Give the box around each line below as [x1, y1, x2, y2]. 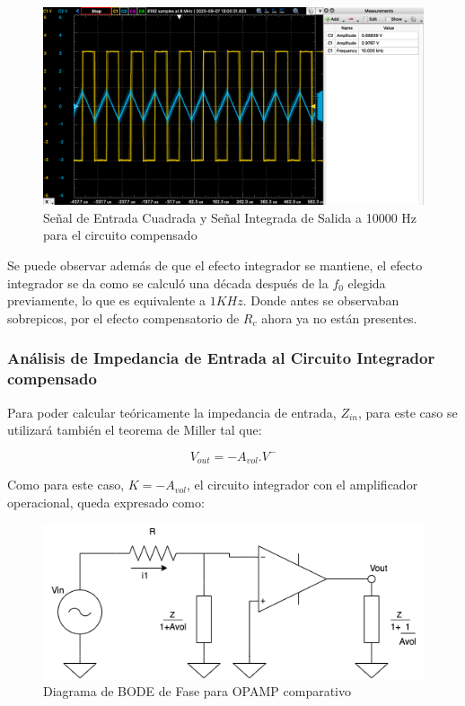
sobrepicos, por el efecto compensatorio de [7, 308, 240, 327]
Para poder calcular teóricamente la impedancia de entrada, [7, 402, 337, 421]
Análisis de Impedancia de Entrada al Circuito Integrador [7, 347, 435, 369]
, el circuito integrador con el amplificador [186, 475, 418, 494]
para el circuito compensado [43, 225, 197, 244]
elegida [347, 273, 386, 292]
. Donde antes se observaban [242, 291, 399, 310]
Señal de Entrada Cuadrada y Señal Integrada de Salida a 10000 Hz [43, 207, 417, 226]
